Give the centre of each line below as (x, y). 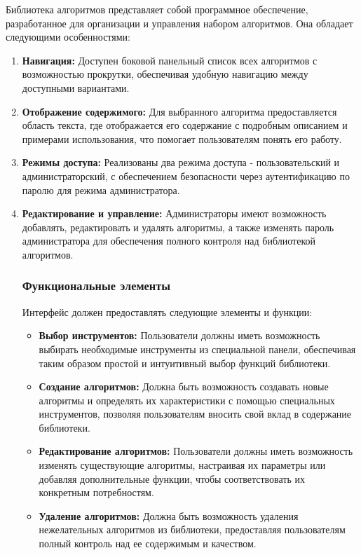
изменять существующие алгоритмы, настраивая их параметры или (182, 465)
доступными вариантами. (76, 87)
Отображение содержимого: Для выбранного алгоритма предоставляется (179, 111)
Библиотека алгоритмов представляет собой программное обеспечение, (157, 9)
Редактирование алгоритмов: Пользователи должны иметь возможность (196, 451)
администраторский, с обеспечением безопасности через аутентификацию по (186, 176)
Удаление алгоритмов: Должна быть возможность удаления (169, 515)
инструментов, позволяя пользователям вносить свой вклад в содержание (195, 414)
